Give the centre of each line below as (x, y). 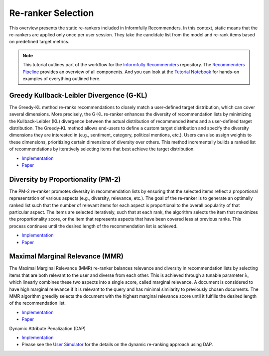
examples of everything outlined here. (62, 78)
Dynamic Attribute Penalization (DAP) (47, 328)
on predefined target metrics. (39, 42)
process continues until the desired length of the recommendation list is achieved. (93, 226)
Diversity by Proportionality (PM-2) (65, 179)
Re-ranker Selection (52, 13)
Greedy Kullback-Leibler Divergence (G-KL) (78, 95)
